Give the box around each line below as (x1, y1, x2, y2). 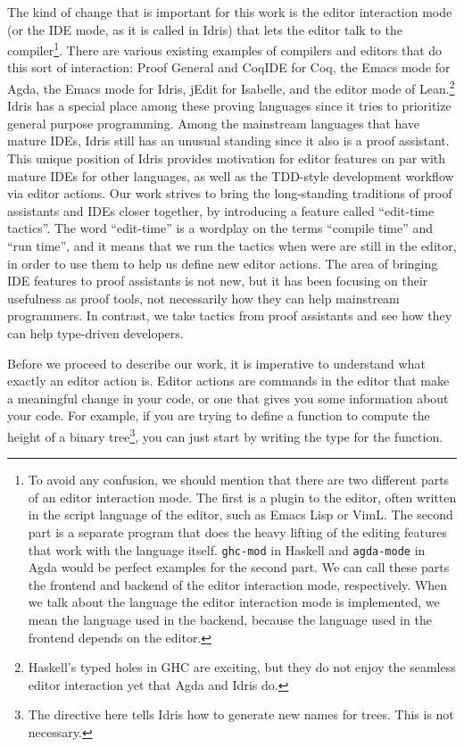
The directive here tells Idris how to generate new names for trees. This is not (28, 705, 454, 724)
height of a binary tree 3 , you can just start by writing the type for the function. (7, 424, 443, 445)
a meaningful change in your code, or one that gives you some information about (7, 388, 449, 407)
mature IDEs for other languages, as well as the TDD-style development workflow (7, 166, 454, 185)
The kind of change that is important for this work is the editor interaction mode (7, 3, 452, 21)
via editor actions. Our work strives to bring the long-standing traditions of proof (7, 184, 452, 203)
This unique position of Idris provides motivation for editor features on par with (7, 149, 446, 168)
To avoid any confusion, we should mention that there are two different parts (28, 470, 450, 489)
